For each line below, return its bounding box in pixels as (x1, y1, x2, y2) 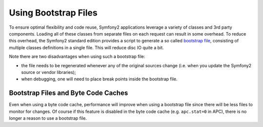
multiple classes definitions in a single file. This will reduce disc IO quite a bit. (9, 44, 164, 51)
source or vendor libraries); (21, 69, 76, 75)
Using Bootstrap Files (9, 7, 97, 18)
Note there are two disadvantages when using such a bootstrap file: (9, 54, 146, 59)
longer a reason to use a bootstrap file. (9, 115, 87, 121)
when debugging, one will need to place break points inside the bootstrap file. (21, 76, 178, 82)
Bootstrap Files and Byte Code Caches (9, 89, 129, 97)
